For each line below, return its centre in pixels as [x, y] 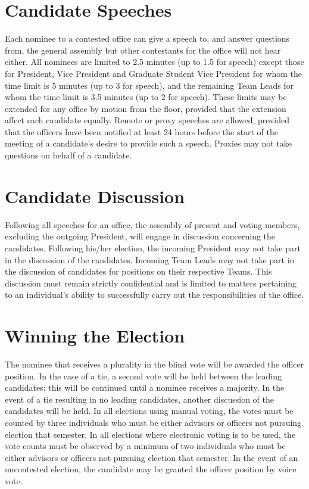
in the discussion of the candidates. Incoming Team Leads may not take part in [150, 259]
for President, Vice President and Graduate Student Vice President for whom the [153, 73]
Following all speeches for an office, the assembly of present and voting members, [152, 224]
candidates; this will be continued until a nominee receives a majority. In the [145, 387]
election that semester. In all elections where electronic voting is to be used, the [150, 434]
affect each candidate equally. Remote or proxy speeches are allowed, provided [147, 120]
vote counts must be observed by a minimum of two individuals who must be [145, 446]
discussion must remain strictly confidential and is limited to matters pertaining [151, 283]
